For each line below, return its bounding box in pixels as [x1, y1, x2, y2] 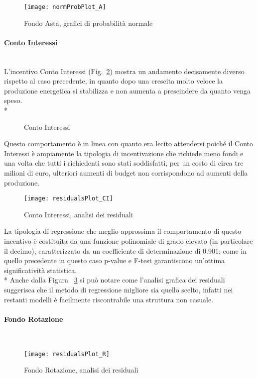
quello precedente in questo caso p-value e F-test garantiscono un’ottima [4, 255, 225, 266]
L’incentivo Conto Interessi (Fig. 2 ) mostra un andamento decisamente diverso [4, 66, 245, 76]
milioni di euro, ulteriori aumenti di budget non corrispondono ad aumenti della [4, 167, 248, 178]
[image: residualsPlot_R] [24, 350, 110, 358]
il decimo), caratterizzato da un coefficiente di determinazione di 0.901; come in [4, 245, 247, 256]
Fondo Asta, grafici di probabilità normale [24, 17, 153, 28]
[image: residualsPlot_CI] [24, 195, 113, 202]
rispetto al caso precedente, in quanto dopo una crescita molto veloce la [4, 76, 223, 86]
